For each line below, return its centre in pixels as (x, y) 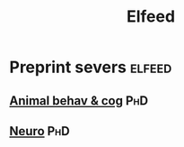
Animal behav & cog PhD (79, 101)
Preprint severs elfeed (91, 67)
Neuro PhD (39, 131)
